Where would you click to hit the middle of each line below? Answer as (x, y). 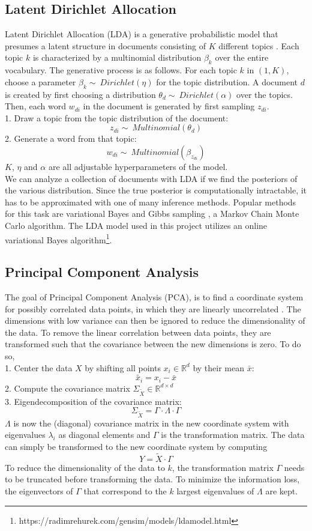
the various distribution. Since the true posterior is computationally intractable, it (156, 190)
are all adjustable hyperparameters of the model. (138, 166)
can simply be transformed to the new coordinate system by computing (136, 447)
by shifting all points (123, 367)
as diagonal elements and (104, 435)
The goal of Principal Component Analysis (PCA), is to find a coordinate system (154, 296)
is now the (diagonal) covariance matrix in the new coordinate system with (151, 423)
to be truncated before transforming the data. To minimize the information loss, (152, 479)
